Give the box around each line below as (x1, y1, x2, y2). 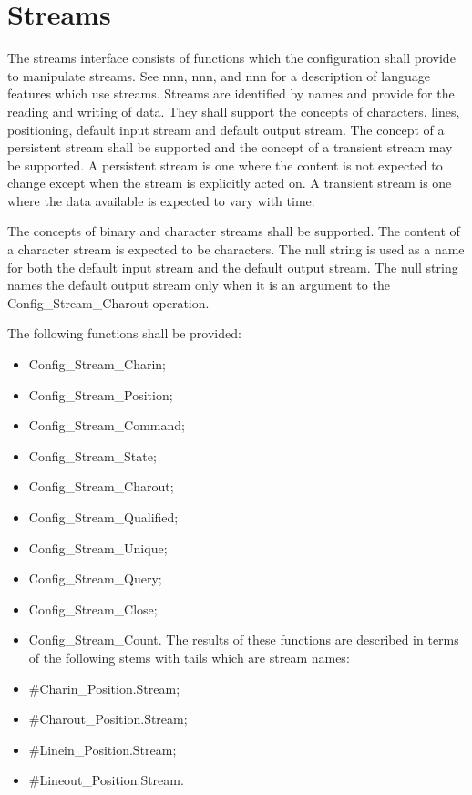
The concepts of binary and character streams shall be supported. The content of (7, 222, 460, 241)
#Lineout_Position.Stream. (28, 770, 184, 790)
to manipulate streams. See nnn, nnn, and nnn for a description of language (7, 66, 430, 85)
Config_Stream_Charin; (28, 355, 167, 374)
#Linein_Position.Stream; (28, 739, 177, 759)
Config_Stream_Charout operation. (7, 293, 210, 312)
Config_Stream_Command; (28, 416, 185, 435)
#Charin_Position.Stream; (28, 678, 180, 697)
